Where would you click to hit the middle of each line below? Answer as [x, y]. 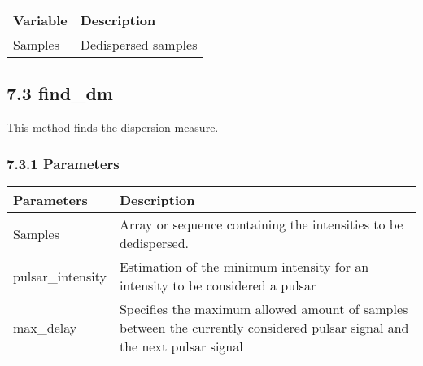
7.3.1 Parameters [63, 163]
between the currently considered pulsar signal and [264, 328]
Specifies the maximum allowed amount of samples [264, 309]
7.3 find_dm [60, 93]
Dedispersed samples [139, 44]
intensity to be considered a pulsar [218, 285]
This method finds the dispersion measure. [113, 127]
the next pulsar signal [181, 346]
